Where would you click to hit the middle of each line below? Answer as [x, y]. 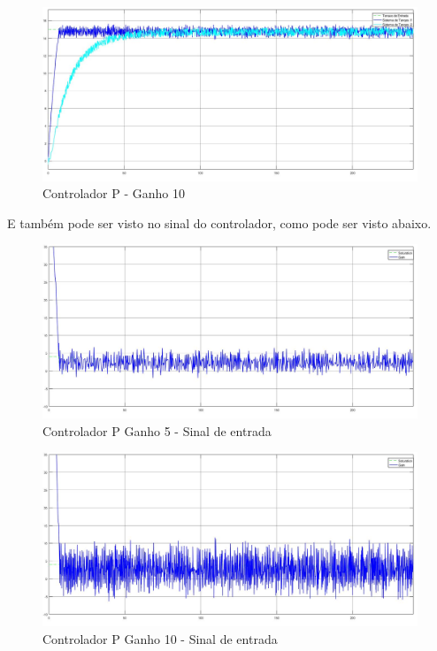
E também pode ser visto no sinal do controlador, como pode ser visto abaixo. [219, 222]
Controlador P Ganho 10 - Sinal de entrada [160, 638]
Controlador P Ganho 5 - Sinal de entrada [157, 430]
